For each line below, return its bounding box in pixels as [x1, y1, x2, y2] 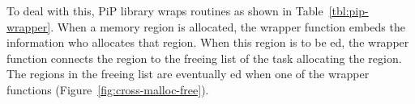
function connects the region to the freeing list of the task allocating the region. [6, 49, 402, 66]
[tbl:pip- [328, 2, 369, 19]
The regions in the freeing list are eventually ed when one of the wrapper [6, 65, 370, 82]
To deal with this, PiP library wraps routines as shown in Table [6, 2, 323, 19]
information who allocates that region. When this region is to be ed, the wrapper [6, 34, 409, 51]
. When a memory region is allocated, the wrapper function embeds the [50, 18, 405, 35]
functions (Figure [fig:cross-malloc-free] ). [6, 81, 209, 98]
